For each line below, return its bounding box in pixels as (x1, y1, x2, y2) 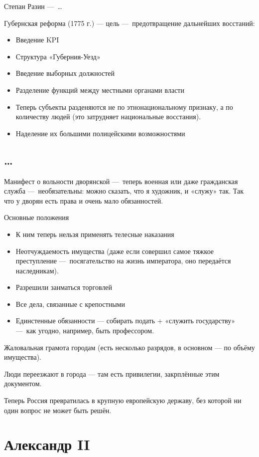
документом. (4, 378, 42, 389)
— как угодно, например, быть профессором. (15, 325, 154, 336)
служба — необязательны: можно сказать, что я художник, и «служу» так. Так (4, 186, 244, 196)
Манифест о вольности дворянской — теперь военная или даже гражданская (4, 176, 238, 186)
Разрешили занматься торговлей (15, 282, 113, 292)
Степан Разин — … (4, 1, 62, 11)
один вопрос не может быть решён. (4, 405, 112, 415)
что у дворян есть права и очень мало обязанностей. (4, 195, 163, 206)
